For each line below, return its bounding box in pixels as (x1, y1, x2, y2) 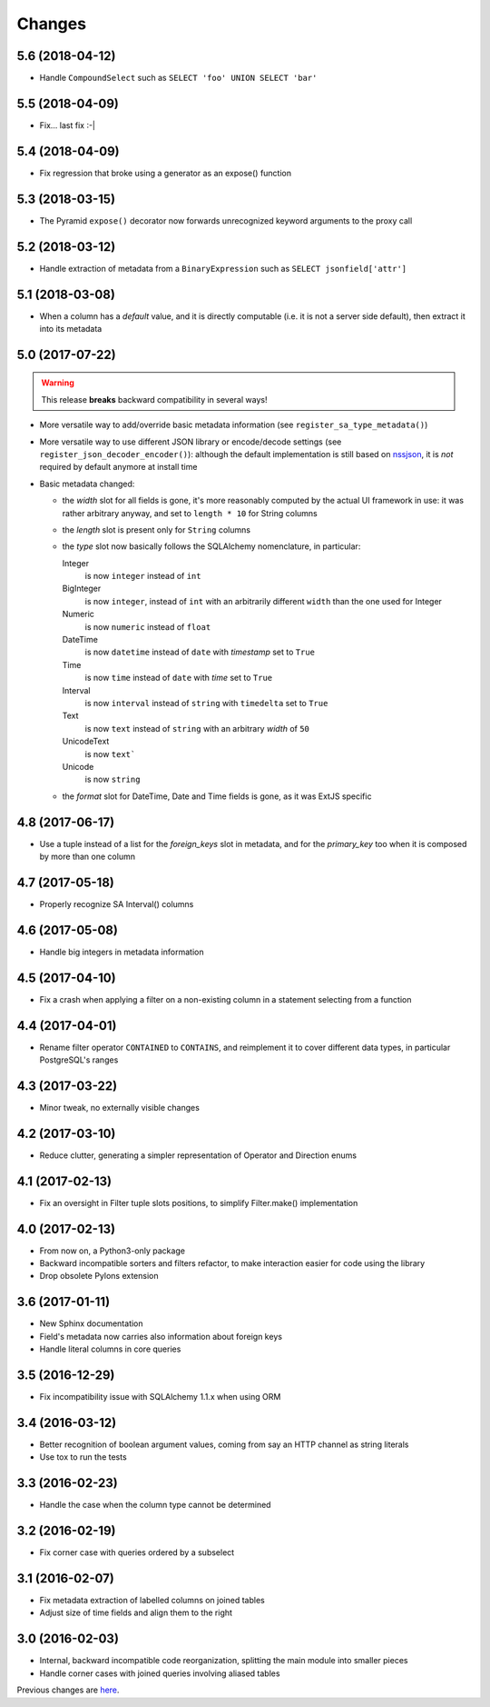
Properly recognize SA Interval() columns (39, 898, 194, 909)
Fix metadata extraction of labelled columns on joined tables (39, 1595, 265, 1606)
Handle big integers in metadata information (39, 946, 204, 957)
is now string (84, 774, 141, 785)
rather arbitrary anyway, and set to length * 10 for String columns (62, 507, 318, 518)
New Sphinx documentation (39, 1318, 144, 1329)
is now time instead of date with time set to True (84, 673, 273, 684)
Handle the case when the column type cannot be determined (39, 1500, 271, 1511)
